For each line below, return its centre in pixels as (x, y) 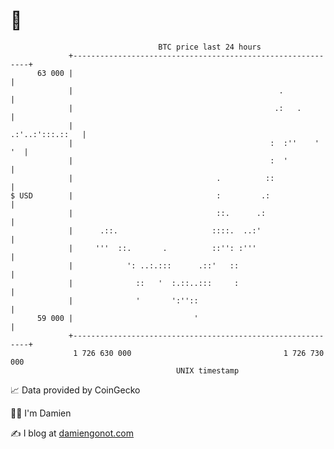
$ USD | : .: (140, 195)
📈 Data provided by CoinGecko (75, 390)
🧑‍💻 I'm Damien (41, 413)
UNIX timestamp (207, 370)
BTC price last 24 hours (210, 47)
